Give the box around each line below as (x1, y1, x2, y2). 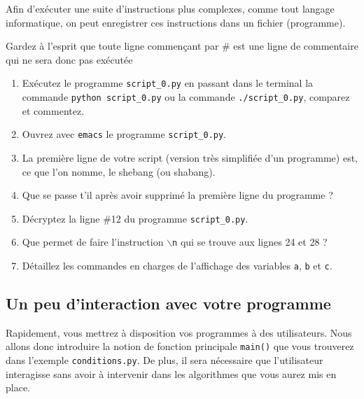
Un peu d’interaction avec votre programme (6, 293, 331, 314)
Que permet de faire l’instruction (22, 234, 164, 249)
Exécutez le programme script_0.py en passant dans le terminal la (22, 76, 314, 90)
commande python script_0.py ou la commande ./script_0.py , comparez (22, 90, 350, 104)
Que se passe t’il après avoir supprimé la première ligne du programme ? (22, 188, 333, 202)
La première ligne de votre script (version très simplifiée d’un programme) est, (22, 150, 358, 164)
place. (6, 380, 30, 395)
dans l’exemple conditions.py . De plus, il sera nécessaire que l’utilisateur (6, 353, 323, 367)
